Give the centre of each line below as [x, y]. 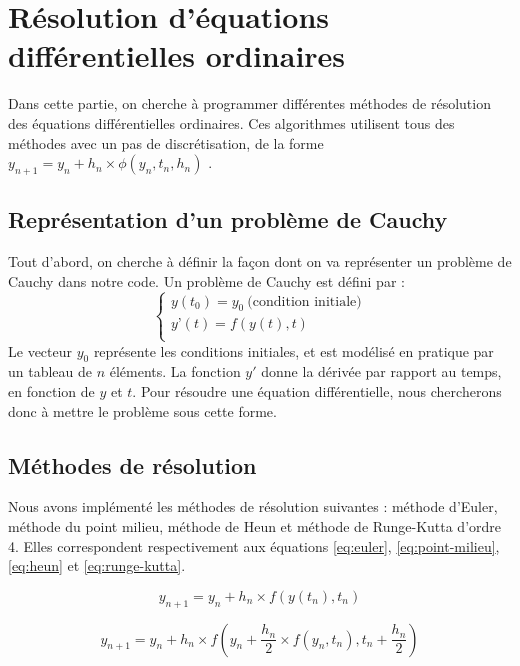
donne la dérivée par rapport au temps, [381, 371]
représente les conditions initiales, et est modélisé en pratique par [293, 350]
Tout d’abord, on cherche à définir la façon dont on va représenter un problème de [260, 261]
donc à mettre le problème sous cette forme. [142, 410]
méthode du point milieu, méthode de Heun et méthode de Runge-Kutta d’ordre [255, 526]
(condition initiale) [304, 301]
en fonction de [51, 391]
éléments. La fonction [175, 371]
